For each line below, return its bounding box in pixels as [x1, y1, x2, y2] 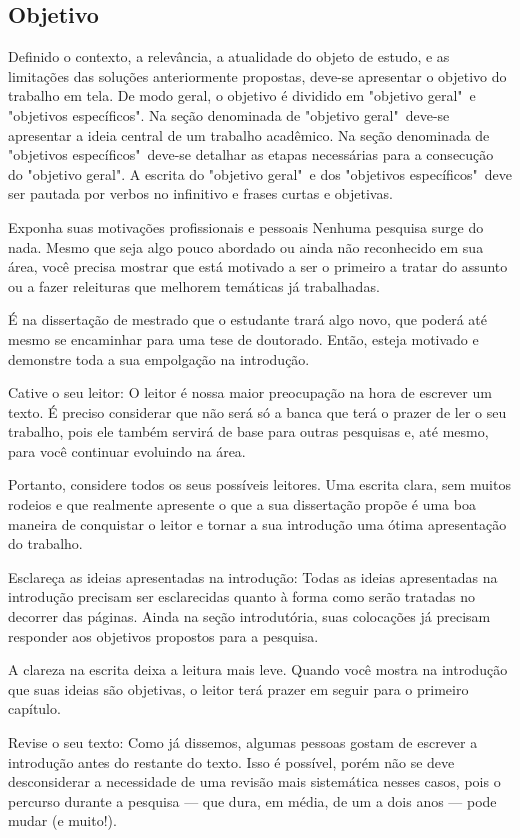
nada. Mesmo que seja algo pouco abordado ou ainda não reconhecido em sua [8, 236, 484, 257]
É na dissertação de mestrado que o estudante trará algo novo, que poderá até [8, 309, 488, 330]
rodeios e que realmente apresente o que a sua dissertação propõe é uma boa [8, 494, 476, 515]
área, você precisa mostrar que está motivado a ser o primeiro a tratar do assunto [8, 256, 508, 277]
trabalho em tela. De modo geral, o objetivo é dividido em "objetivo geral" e [8, 85, 476, 106]
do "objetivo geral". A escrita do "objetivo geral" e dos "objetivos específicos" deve [8, 163, 512, 184]
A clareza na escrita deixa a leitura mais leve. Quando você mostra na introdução [8, 659, 508, 680]
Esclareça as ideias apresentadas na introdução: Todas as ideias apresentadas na [8, 566, 498, 587]
